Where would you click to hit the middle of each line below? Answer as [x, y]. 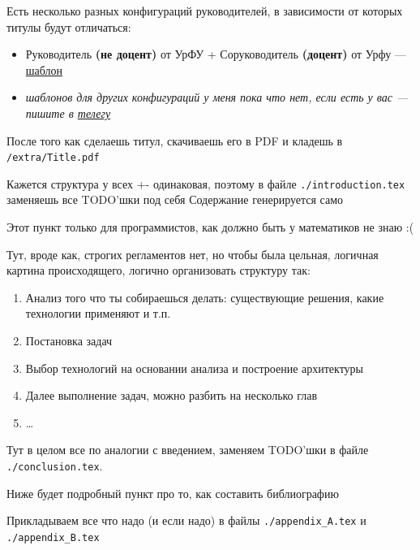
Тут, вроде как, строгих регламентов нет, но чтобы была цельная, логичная [193, 254]
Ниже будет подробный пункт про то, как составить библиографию [173, 493]
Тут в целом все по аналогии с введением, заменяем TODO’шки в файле [188, 450]
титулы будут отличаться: [69, 26]
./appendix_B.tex [53, 537]
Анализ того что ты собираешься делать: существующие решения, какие [205, 297]
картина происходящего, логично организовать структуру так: [159, 270]
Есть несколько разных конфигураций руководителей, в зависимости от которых [205, 11]
